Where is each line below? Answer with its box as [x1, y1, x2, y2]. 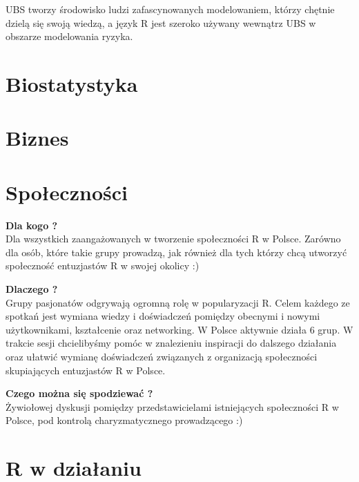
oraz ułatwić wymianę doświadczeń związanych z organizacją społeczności [6, 349, 318, 363]
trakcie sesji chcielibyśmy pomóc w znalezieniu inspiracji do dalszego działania [6, 336, 337, 350]
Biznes [6, 124, 69, 152]
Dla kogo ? [6, 218, 58, 232]
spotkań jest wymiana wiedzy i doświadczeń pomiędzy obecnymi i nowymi [6, 309, 320, 323]
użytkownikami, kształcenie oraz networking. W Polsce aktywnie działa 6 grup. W [6, 322, 353, 336]
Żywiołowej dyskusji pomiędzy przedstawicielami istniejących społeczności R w [6, 399, 339, 414]
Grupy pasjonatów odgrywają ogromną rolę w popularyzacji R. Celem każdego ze [6, 295, 350, 309]
